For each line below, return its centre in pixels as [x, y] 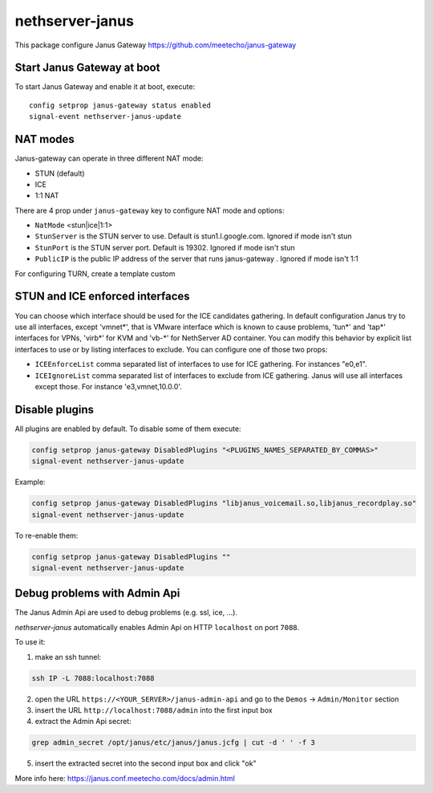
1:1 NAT [47, 196]
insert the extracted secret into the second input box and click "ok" [146, 763]
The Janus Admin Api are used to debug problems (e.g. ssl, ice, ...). [126, 612]
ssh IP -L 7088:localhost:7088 [93, 678]
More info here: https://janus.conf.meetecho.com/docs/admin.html [125, 778]
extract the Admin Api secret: [83, 722]
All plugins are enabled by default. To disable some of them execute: [128, 429]
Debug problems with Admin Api [97, 594]
